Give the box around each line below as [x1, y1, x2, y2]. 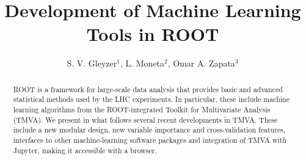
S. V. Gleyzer [67, 57, 117, 70]
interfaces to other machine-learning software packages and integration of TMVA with [13, 134, 287, 145]
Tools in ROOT [86, 21, 219, 46]
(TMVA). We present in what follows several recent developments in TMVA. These [13, 114, 278, 125]
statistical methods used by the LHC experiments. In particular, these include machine [13, 94, 290, 104]
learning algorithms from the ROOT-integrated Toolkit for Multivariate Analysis [13, 104, 271, 115]
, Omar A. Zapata [167, 57, 235, 70]
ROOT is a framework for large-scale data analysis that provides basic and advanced [13, 84, 283, 94]
